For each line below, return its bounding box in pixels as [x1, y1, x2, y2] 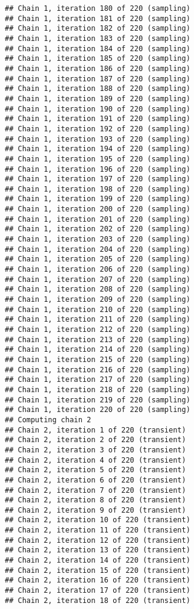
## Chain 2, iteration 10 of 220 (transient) [5, 516, 190, 525]
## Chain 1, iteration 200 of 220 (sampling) [5, 205, 190, 214]
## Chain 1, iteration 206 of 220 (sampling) [5, 265, 190, 274]
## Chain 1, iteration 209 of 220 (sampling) [5, 295, 190, 304]
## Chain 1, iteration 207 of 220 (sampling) [5, 275, 190, 284]
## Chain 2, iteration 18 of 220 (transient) [5, 596, 190, 605]
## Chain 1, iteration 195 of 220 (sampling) [5, 154, 190, 163]
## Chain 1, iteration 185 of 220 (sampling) [5, 54, 190, 63]
